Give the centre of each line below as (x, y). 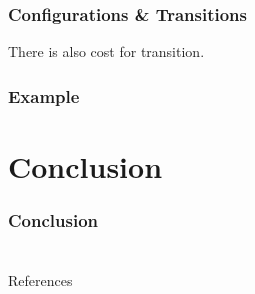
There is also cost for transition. (106, 51)
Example (44, 95)
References (40, 280)
